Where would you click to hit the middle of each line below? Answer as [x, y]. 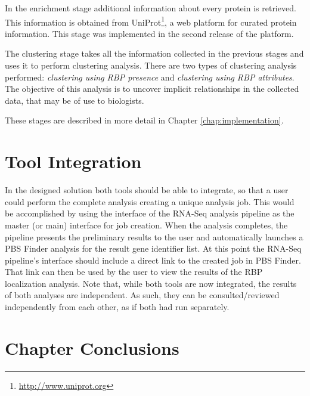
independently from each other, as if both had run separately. [117, 307]
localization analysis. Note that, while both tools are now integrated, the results [151, 283]
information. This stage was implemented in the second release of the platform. [149, 33]
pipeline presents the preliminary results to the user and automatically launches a [154, 236]
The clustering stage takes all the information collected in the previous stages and [154, 53]
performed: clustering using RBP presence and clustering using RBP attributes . [150, 77]
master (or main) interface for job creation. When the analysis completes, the [146, 225]
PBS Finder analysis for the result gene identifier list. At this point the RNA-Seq [153, 248]
